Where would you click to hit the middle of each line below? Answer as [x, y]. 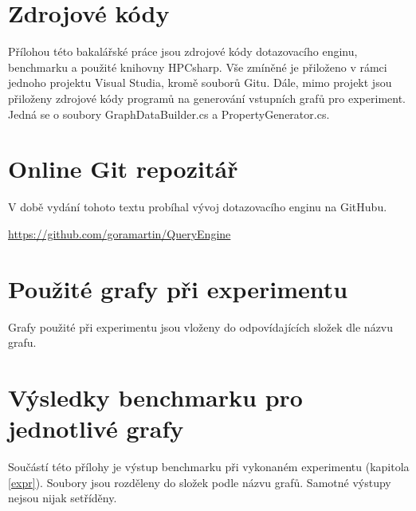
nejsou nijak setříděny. [63, 498]
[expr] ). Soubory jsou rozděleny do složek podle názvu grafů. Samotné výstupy [200, 482]
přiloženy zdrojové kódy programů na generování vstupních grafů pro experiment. [207, 98]
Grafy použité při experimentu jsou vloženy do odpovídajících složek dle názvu [201, 326]
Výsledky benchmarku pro [155, 397]
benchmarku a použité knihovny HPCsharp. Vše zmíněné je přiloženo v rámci [198, 67]
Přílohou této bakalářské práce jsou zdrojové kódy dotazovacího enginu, [183, 51]
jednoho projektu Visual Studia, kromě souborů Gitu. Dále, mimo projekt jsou [200, 83]
